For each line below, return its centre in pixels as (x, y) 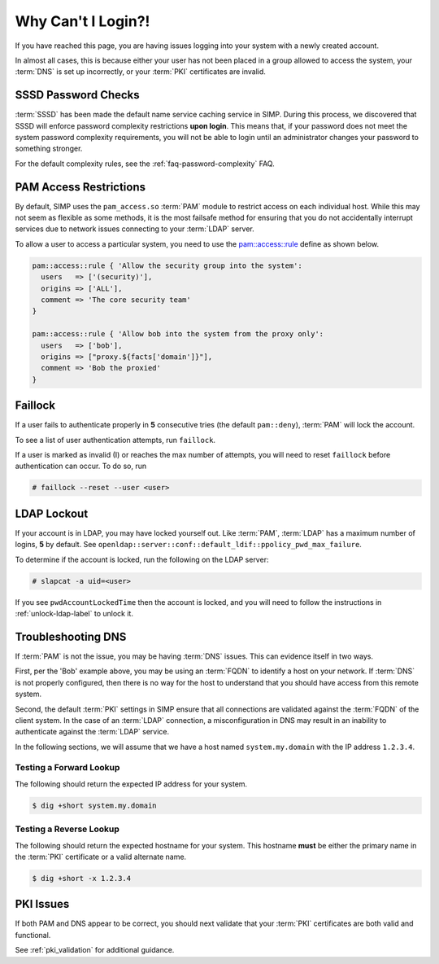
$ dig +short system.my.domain (95, 805)
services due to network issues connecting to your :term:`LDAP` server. (135, 229)
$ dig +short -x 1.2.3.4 (82, 878)
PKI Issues (42, 904)
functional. (33, 935)
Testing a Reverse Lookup (67, 829)
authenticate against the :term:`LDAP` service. (92, 732)
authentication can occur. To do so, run (80, 466)
